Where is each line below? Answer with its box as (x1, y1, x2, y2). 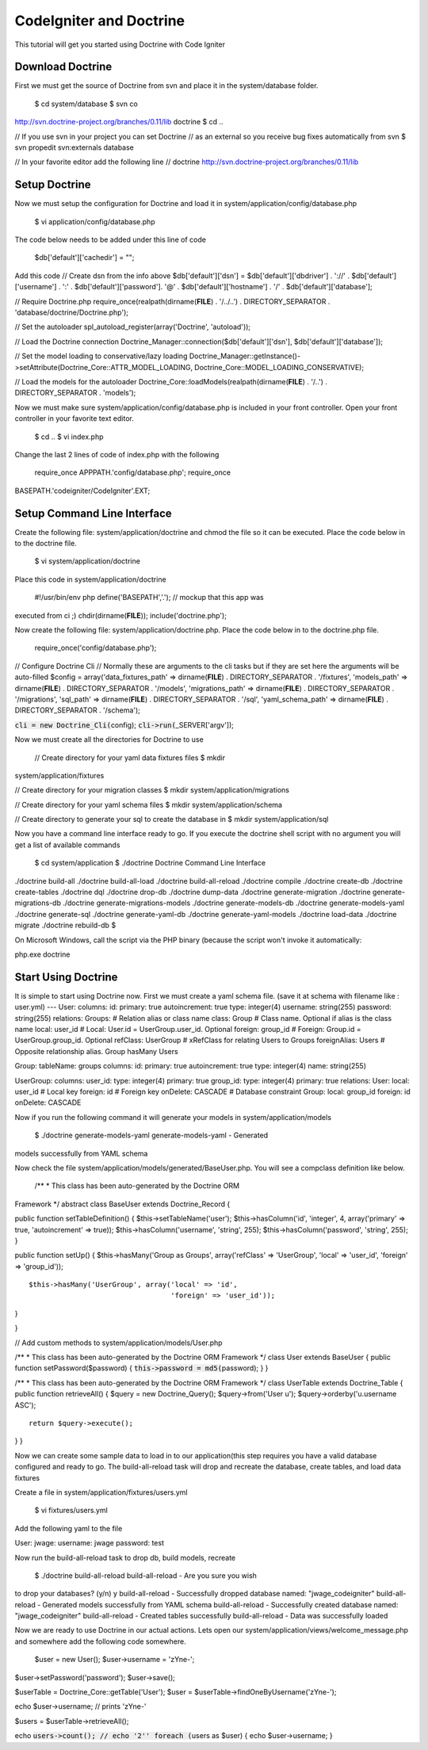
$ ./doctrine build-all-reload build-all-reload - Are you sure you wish (34, 1570, 258, 1580)
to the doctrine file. (14, 539, 77, 548)
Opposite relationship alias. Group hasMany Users (14, 1046, 178, 1056)
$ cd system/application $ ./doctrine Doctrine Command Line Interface (34, 858, 266, 868)
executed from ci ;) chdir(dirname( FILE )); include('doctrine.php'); (14, 610, 227, 620)
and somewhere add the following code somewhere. (14, 1637, 186, 1646)
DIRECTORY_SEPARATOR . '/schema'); (14, 705, 140, 715)
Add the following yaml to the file (14, 1523, 123, 1533)
